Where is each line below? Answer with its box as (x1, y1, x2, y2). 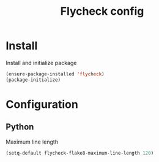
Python (6, 121, 34, 133)
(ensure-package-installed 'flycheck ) (6, 71, 105, 77)
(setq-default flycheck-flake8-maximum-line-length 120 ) (6, 150, 154, 156)
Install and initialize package (6, 59, 77, 66)
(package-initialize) (6, 77, 61, 83)
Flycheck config (60, 4, 144, 18)
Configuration (6, 97, 79, 111)
